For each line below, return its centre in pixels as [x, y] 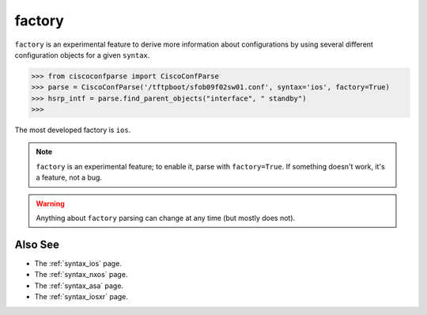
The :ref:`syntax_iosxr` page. [81, 297]
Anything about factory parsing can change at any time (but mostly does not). [166, 218]
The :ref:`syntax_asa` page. [79, 286]
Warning [50, 203]
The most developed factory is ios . [73, 130]
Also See [37, 244]
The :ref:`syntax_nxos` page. [81, 275]
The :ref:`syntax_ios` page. [78, 263]
